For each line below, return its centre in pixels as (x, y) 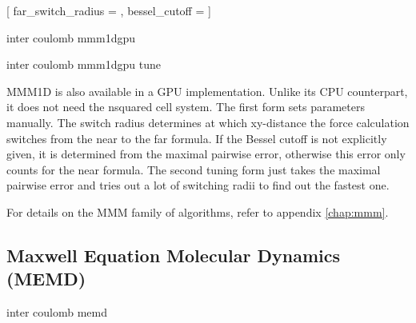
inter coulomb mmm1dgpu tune (84, 64)
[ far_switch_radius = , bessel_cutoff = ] (109, 10)
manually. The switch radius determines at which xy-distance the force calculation (208, 122)
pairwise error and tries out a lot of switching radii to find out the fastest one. (198, 185)
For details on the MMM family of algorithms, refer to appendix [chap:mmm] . (198, 211)
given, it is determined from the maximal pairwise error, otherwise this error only (206, 154)
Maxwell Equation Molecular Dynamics (173, 255)
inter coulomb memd (57, 312)
